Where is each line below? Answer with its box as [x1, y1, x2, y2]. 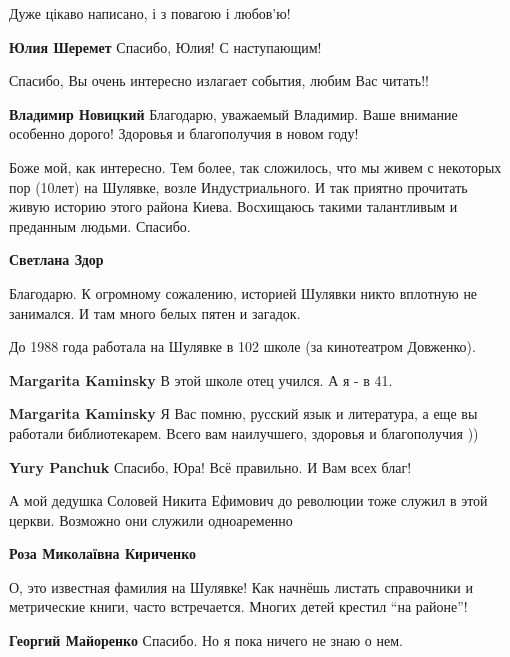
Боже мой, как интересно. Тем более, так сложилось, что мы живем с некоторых [9, 156, 502, 177]
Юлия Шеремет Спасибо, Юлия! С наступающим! [9, 36, 322, 57]
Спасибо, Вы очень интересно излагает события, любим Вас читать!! [9, 70, 430, 91]
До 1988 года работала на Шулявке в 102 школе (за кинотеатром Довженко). [9, 336, 476, 357]
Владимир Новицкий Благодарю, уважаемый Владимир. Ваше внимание [9, 103, 458, 124]
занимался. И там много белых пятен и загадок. [9, 302, 301, 323]
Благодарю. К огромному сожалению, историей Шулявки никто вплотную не [9, 282, 478, 303]
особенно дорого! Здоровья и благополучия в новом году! [9, 123, 359, 144]
